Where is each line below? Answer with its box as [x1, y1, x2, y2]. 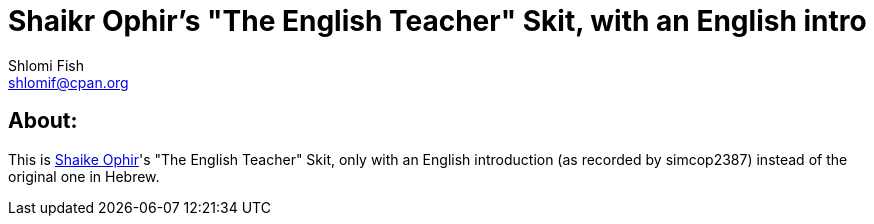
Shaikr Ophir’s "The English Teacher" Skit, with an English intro [8, 4, 867, 38]
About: [8, 108, 78, 134]
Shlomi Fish [8, 56, 84, 74]
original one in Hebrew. [8, 167, 160, 185]
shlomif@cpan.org [8, 73, 129, 91]
